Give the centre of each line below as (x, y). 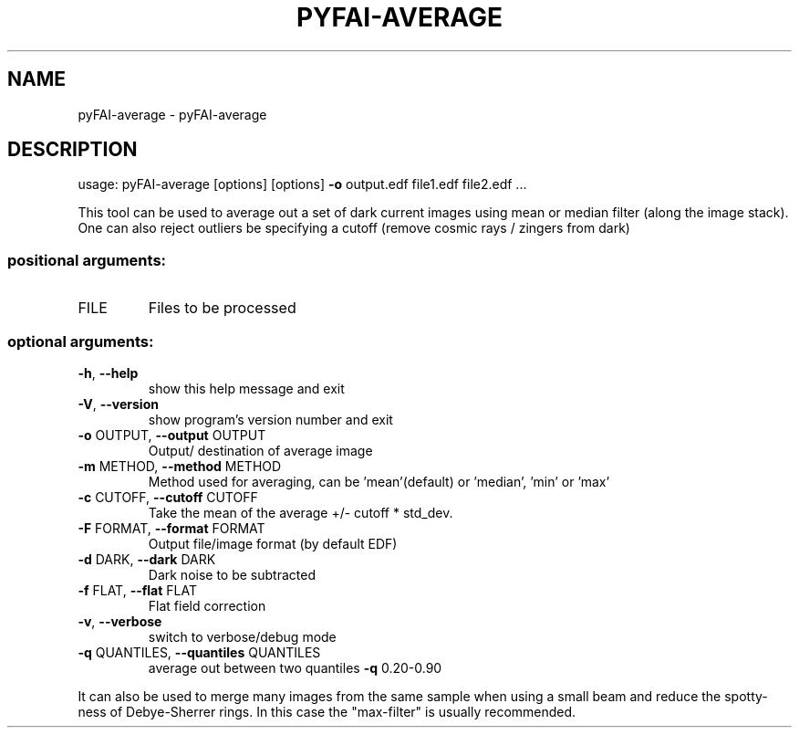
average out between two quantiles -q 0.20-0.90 (295, 667)
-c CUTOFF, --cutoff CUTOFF (168, 497)
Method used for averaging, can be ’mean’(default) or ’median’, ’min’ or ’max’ (379, 481)
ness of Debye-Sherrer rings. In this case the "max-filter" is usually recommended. (327, 711)
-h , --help (108, 373)
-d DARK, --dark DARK (147, 559)
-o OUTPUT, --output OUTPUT (172, 435)
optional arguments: (81, 341)
